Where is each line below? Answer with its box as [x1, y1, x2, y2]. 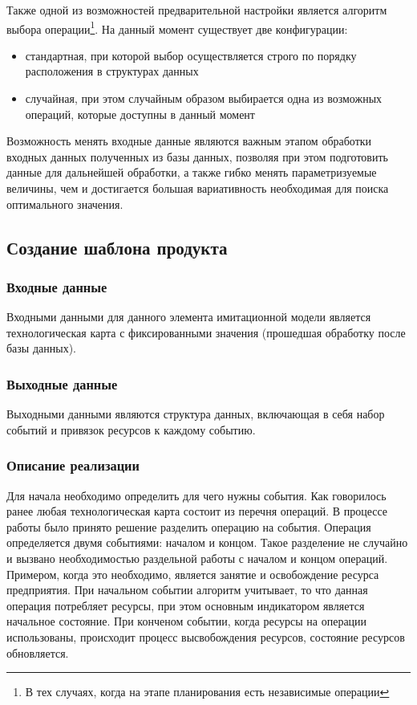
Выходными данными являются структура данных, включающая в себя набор [6, 405, 385, 422]
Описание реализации [6, 455, 140, 475]
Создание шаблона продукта [6, 234, 228, 259]
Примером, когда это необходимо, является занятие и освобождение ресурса [6, 565, 379, 582]
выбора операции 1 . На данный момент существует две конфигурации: [6, 18, 348, 37]
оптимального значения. [6, 195, 123, 212]
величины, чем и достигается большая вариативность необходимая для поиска [6, 180, 389, 196]
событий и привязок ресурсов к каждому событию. [6, 421, 256, 438]
